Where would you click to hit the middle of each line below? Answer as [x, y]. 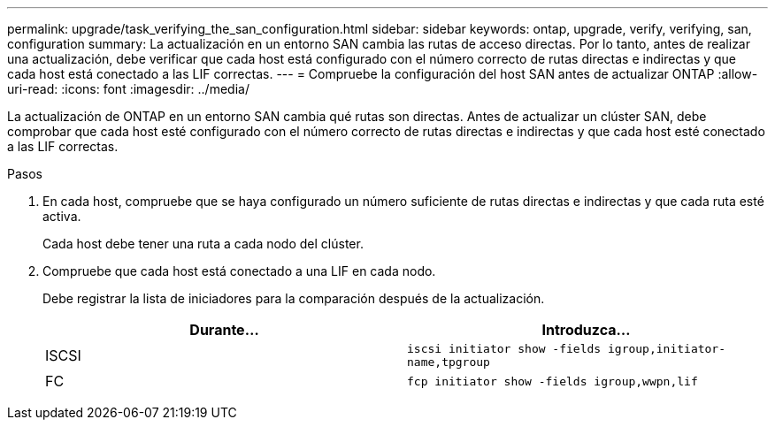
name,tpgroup [449, 362]
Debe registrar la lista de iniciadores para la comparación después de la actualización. [294, 298]
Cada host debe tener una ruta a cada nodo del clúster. [203, 244]
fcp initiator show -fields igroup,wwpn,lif [552, 381]
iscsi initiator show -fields [504, 349]
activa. [62, 216]
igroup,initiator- [667, 349]
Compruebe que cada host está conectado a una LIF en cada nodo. [239, 271]
